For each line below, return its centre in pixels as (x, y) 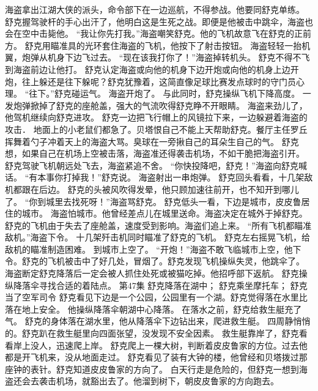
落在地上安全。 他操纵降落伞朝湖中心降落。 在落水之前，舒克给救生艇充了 (153, 309)
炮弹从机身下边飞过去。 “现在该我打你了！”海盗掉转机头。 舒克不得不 (161, 57)
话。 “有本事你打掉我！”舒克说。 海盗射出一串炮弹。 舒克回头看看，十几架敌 (159, 177)
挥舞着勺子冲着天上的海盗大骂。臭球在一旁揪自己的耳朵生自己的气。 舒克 (152, 141)
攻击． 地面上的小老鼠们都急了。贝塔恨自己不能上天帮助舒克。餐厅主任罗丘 (156, 129)
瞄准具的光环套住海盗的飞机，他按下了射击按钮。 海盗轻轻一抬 (176, 45)
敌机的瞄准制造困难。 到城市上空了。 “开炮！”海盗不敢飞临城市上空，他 (149, 249)
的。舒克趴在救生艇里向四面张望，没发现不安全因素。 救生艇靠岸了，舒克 (152, 333)
